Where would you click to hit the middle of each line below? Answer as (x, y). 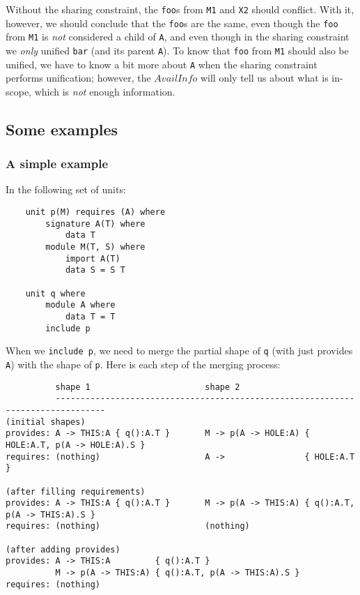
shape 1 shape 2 (148, 387)
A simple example (57, 164)
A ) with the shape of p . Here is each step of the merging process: (143, 364)
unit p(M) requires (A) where (95, 212)
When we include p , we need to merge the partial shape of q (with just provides (179, 351)
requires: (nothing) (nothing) (128, 526)
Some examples (62, 129)
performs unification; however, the (78, 78)
